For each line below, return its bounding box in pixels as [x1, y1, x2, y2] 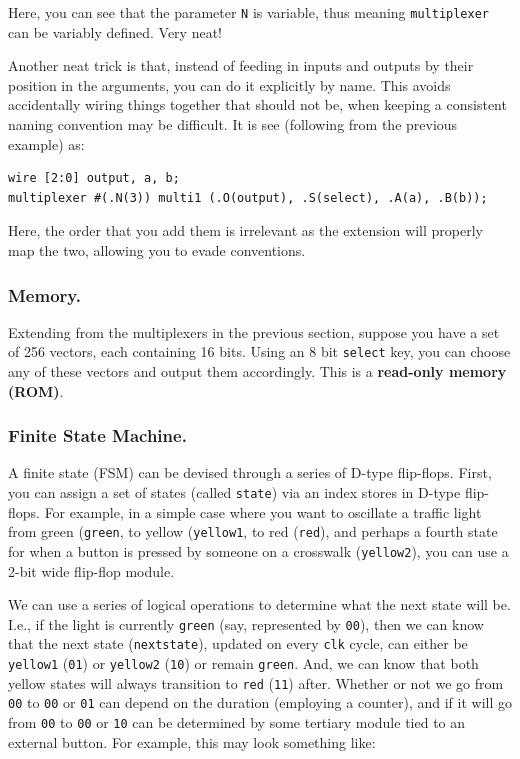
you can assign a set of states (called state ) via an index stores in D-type [8, 482, 461, 503]
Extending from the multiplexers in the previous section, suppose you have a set [8, 321, 500, 342]
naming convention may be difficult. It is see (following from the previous [8, 114, 458, 135]
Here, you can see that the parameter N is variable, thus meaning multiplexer [8, 2, 489, 22]
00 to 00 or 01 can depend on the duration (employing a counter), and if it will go [8, 692, 512, 713]
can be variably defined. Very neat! [8, 21, 222, 42]
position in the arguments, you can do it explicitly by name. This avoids [8, 74, 451, 95]
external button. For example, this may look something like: [8, 731, 376, 752]
